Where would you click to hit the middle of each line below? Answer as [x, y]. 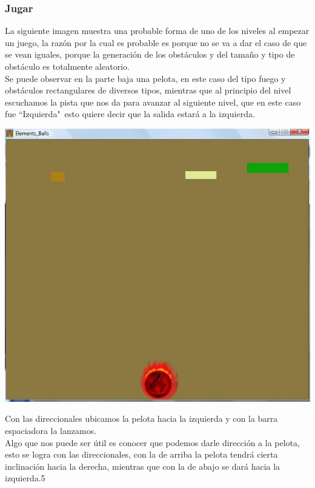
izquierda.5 [25, 478]
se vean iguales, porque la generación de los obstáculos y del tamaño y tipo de [150, 54]
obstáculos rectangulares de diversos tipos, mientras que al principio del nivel [148, 90]
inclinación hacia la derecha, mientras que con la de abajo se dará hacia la [143, 466]
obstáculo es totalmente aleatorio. [67, 66]
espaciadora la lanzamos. [51, 430]
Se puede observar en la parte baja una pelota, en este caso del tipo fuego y [145, 78]
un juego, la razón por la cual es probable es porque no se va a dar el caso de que [156, 42]
